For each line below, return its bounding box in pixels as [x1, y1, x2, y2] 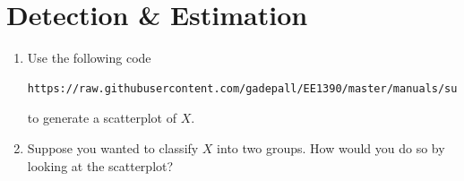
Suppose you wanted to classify [27, 138, 199, 157]
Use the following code [27, 48, 151, 67]
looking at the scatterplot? [27, 156, 174, 175]
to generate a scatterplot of [27, 108, 176, 127]
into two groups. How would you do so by [217, 138, 445, 157]
